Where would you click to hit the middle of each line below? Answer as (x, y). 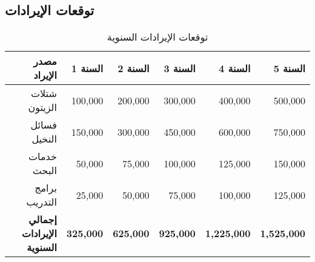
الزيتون (42, 107)
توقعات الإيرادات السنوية (157, 37)
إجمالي (43, 220)
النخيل (44, 139)
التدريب (41, 202)
